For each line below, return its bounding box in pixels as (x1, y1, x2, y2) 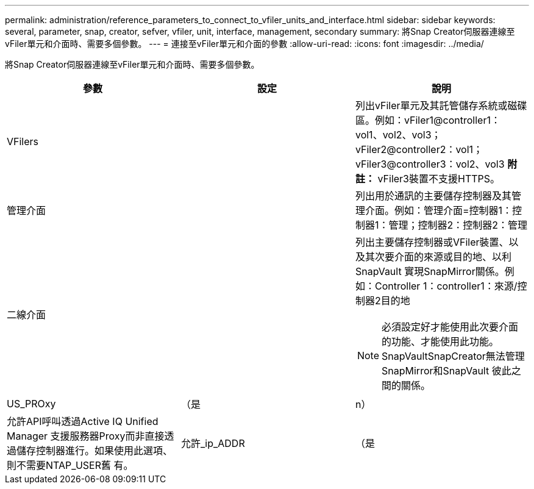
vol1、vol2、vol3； (355, 129, 441, 141)
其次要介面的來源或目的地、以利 (365, 251, 511, 263)
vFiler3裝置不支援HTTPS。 (377, 173, 500, 185)
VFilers (7, 135, 39, 148)
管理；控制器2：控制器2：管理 (388, 219, 527, 231)
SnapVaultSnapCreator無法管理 (382, 350, 525, 362)
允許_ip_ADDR (180, 437, 245, 449)
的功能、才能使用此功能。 (382, 335, 499, 348)
